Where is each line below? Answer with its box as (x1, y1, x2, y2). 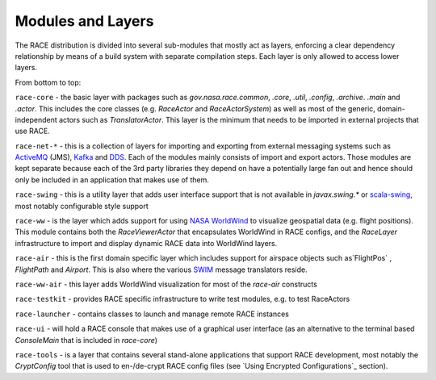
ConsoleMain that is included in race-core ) (15, 335, 157, 345)
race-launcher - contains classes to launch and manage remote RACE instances (15, 309, 290, 319)
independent (15, 115, 57, 124)
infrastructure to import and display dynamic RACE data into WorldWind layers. (15, 238, 278, 248)
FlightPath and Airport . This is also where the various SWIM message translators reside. (15, 265, 308, 274)
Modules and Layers (15, 12, 154, 30)
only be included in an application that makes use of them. (15, 174, 210, 185)
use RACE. (15, 126, 50, 136)
